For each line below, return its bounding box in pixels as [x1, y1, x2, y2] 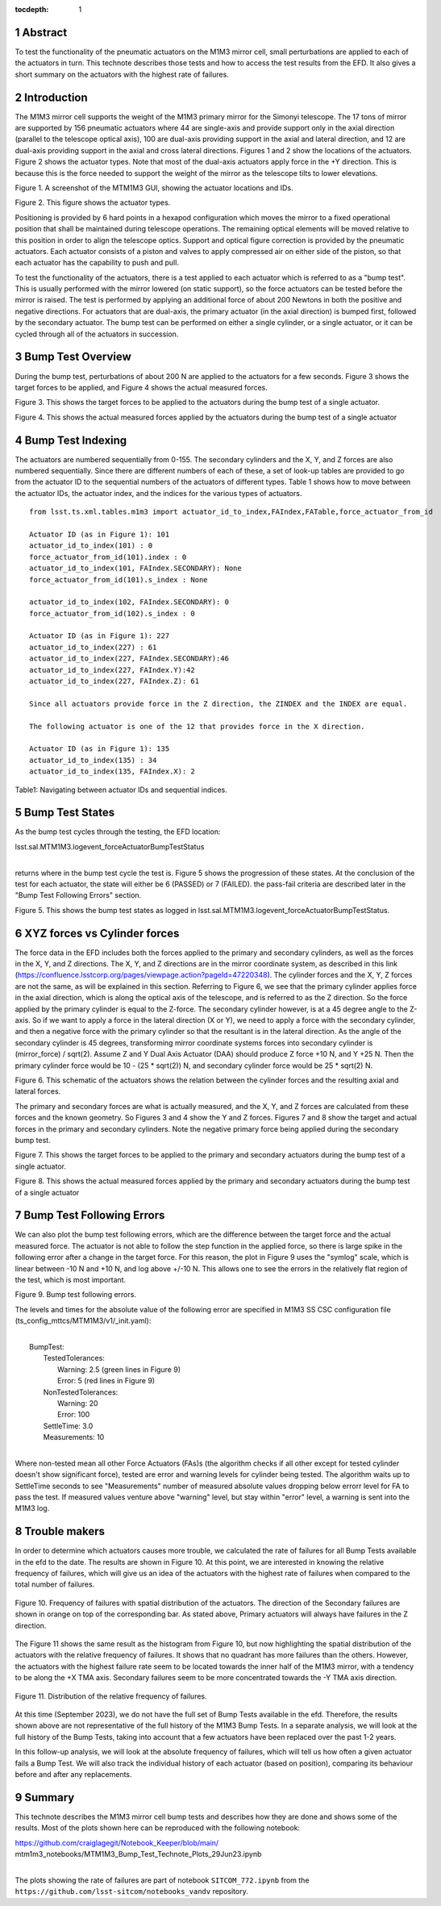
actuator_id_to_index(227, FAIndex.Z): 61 [29, 677, 200, 686]
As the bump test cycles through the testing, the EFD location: [15, 827, 221, 836]
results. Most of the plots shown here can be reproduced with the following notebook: [15, 1823, 301, 1833]
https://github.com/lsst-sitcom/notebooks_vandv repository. [15, 1887, 249, 1896]
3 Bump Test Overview [15, 350, 132, 364]
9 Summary [15, 1791, 75, 1804]
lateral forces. [15, 1086, 61, 1096]
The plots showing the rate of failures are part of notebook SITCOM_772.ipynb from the [15, 1875, 310, 1885]
